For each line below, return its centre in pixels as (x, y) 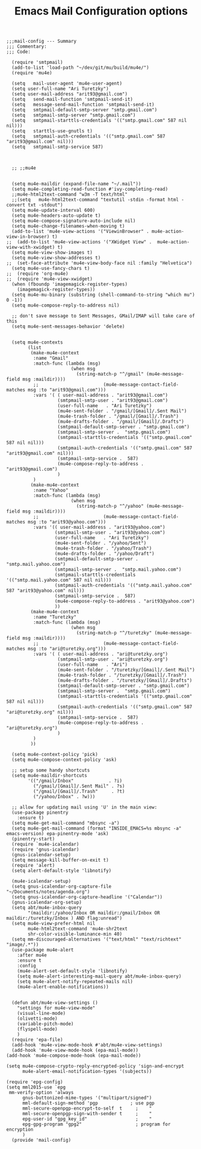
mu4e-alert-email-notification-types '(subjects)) (87, 1072)
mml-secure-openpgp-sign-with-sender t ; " (87, 1114)
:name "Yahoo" (51, 490)
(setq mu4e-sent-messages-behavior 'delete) (68, 327)
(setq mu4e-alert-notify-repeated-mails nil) (75, 982)
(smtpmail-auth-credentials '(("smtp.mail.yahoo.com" (123, 586)
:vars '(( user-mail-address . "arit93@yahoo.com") (99, 527)
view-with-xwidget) (31, 248)
